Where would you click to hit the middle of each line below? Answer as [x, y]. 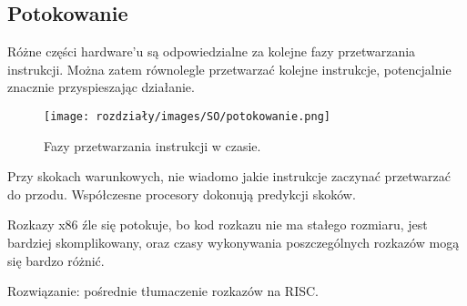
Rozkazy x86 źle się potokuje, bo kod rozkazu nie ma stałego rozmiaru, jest [218, 224]
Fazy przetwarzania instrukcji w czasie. [152, 145]
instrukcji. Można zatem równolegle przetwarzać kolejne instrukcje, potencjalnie [229, 69]
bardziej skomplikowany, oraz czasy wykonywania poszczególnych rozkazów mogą [233, 243]
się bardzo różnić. [56, 260]
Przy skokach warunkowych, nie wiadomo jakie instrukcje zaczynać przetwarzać [229, 176]
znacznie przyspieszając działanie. [101, 87]
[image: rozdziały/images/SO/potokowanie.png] [187, 116]
